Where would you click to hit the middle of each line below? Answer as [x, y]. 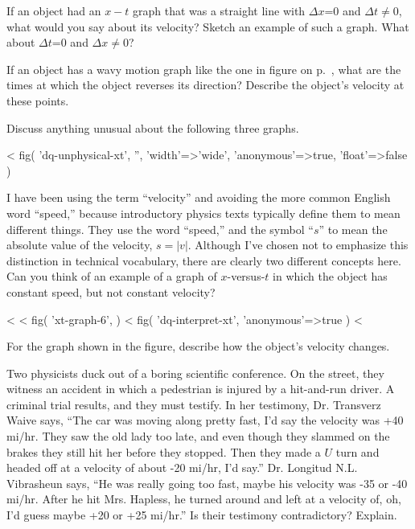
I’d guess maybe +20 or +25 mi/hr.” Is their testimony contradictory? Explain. [202, 515]
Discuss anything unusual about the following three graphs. [153, 127]
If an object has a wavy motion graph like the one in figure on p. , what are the [204, 69]
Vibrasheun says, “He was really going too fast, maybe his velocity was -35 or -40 [207, 483]
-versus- [246, 276]
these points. [38, 100]
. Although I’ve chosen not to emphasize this [298, 245]
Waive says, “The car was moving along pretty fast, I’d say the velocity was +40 [205, 420]
